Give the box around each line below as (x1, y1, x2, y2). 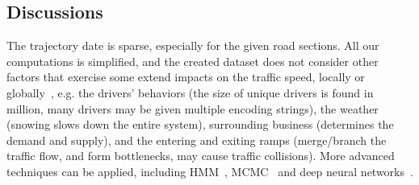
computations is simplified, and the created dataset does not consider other (6, 52, 379, 69)
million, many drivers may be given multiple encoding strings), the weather (6, 100, 379, 117)
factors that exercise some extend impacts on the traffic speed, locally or (6, 68, 365, 85)
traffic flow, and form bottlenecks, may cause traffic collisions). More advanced (6, 147, 395, 164)
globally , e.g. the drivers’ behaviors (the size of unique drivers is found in (6, 84, 374, 101)
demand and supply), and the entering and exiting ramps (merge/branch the (6, 131, 387, 148)
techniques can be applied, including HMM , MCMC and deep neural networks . (6, 162, 413, 179)
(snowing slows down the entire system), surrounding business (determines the (6, 116, 394, 133)
